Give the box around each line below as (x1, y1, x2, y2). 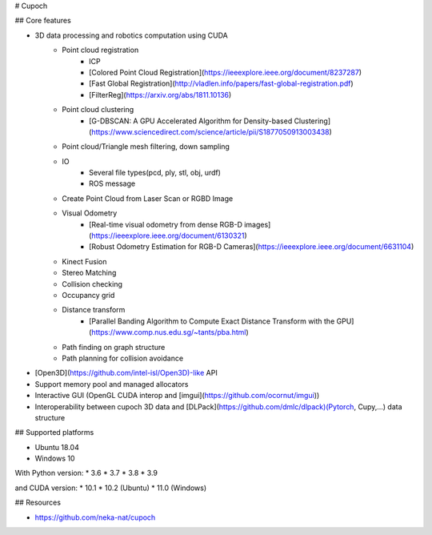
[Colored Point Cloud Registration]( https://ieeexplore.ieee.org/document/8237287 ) (89, 67, 362, 77)
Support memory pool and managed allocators (34, 379, 189, 388)
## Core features (14, 16, 71, 26)
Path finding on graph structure (62, 342, 166, 352)
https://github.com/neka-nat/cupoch (34, 513, 156, 522)
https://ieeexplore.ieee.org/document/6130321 (91, 231, 245, 240)
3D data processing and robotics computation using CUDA (34, 30, 228, 40)
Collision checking (62, 279, 123, 288)
